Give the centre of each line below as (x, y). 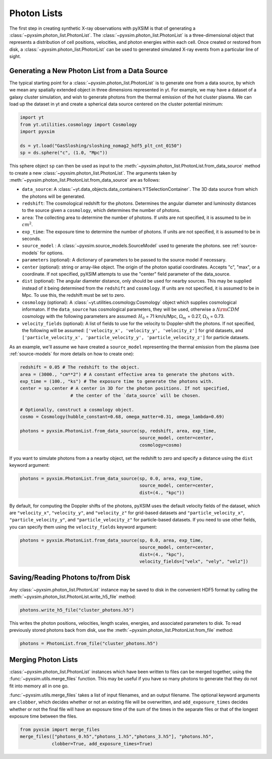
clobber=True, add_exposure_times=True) (102, 744)
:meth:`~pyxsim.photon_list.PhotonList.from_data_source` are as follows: (85, 180)
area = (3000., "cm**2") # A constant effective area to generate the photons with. (127, 374)
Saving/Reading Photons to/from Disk (70, 578)
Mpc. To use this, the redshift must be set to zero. (74, 295)
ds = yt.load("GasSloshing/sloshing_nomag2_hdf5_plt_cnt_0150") (101, 146)
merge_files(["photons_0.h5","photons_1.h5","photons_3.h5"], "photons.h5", (117, 737)
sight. (15, 57)
